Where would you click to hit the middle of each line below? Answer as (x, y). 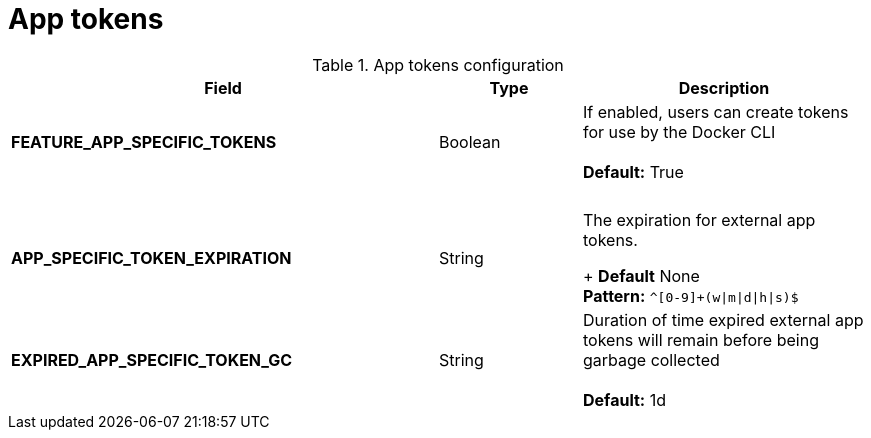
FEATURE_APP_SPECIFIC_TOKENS (144, 141)
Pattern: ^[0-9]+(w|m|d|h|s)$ (690, 295)
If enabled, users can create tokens (715, 111)
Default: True (633, 171)
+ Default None (641, 275)
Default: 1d (624, 399)
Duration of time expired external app (723, 319)
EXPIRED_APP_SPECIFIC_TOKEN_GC (152, 359)
